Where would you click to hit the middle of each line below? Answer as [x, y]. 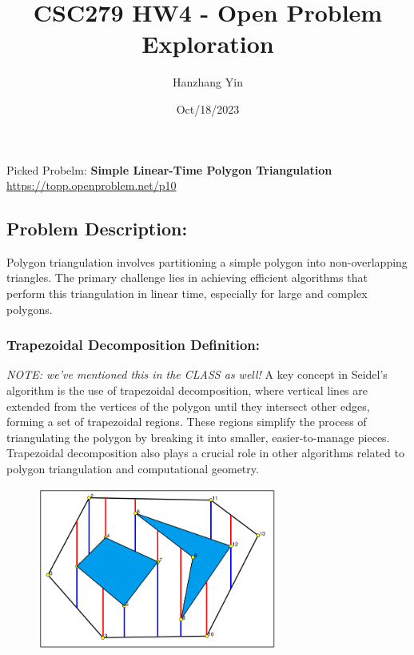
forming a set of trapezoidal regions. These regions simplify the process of [187, 422]
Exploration [208, 44]
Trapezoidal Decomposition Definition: [133, 345]
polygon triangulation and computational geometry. [133, 469]
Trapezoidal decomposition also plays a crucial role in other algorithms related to [205, 453]
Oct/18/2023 [208, 108]
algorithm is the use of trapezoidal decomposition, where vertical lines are [187, 390]
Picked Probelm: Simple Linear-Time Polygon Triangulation [169, 169]
